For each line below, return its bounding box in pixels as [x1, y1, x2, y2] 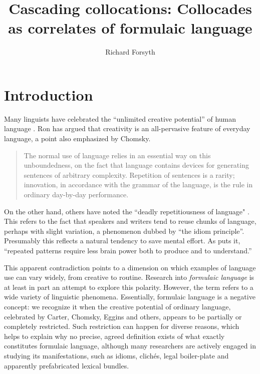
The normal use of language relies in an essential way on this [24, 150, 211, 160]
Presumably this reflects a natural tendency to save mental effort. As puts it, [4, 235, 240, 246]
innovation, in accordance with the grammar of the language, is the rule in [24, 179, 253, 190]
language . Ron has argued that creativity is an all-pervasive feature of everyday [4, 123, 250, 134]
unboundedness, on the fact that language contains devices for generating [24, 160, 249, 170]
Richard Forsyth [105, 47, 155, 57]
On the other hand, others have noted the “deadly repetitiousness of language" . [4, 206, 249, 216]
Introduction [4, 84, 93, 105]
